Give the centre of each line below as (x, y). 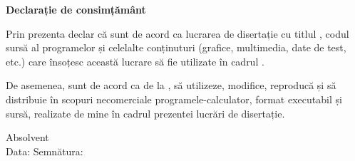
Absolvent (27, 137)
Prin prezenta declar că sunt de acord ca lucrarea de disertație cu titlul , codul (177, 33)
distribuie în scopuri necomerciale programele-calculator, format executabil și (174, 99)
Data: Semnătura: (45, 151)
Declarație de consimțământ (76, 9)
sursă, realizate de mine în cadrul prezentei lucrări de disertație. (145, 113)
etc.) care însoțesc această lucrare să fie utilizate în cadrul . (135, 61)
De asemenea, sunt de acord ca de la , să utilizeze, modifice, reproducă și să (171, 85)
